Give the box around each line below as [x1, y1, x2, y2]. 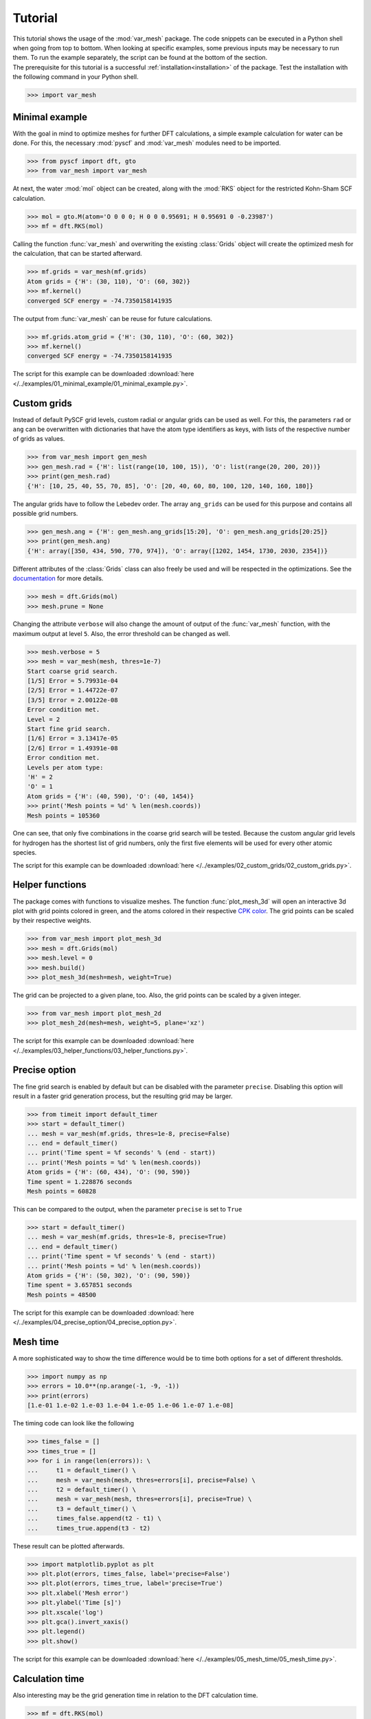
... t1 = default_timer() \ [27, 1467, 137, 1474]
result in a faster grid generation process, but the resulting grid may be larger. [12, 1092, 233, 1100]
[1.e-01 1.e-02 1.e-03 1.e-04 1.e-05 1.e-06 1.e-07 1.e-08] [27, 1401, 234, 1410]
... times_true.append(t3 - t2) [27, 1524, 151, 1532]
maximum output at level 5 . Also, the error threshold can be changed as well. [12, 629, 230, 637]
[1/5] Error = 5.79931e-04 [27, 677, 118, 685]
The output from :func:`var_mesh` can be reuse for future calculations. [12, 314, 213, 322]
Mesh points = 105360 [27, 811, 100, 820]
